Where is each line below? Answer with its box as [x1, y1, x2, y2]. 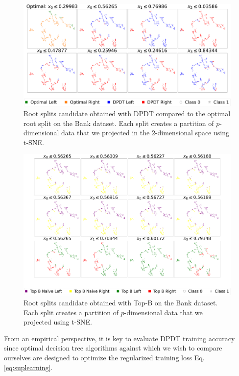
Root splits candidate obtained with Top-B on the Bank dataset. [24, 297, 218, 307]
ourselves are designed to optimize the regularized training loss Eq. [4, 352, 205, 362]
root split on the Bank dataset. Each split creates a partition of [24, 118, 214, 128]
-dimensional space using [155, 127, 229, 138]
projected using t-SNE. [24, 317, 92, 327]
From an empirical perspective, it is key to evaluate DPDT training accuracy [4, 333, 235, 343]
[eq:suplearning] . [4, 362, 53, 372]
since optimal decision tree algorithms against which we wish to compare [4, 343, 222, 353]
